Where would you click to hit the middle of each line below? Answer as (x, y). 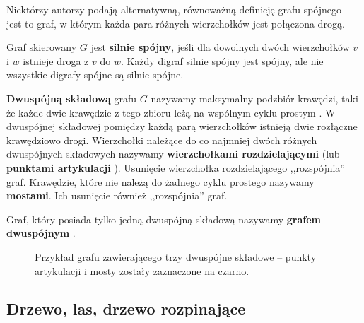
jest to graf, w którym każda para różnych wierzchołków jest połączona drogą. (176, 23)
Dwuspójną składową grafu (72, 98)
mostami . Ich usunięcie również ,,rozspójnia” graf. (117, 195)
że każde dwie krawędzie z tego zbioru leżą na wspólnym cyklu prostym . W (171, 112)
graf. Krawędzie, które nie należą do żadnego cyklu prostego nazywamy (160, 181)
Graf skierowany (42, 47)
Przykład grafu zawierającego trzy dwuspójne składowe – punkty (176, 256)
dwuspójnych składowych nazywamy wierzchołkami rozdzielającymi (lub (173, 154)
